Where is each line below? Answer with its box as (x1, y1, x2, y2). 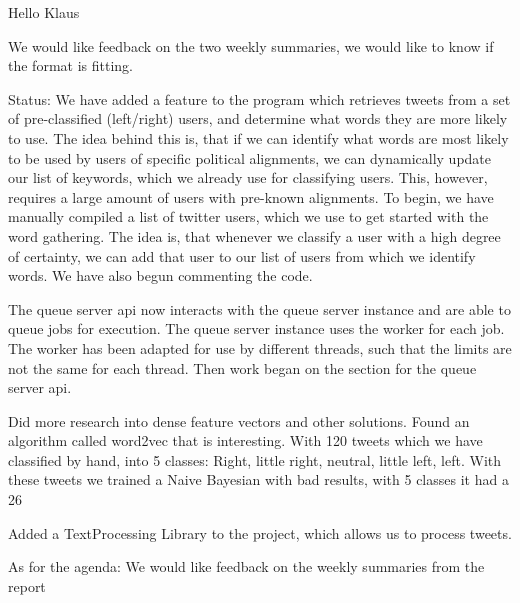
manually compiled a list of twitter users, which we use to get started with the (8, 206, 489, 227)
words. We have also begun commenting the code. (8, 265, 313, 286)
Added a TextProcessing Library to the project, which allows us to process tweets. (8, 522, 512, 543)
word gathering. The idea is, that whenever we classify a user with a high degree (8, 225, 501, 246)
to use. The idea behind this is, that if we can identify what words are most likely (8, 127, 509, 148)
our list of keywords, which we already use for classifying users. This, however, (8, 167, 488, 188)
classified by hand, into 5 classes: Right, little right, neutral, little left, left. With (8, 449, 502, 470)
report (8, 575, 46, 596)
